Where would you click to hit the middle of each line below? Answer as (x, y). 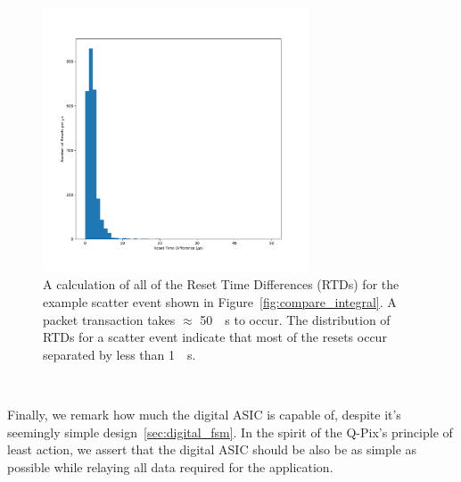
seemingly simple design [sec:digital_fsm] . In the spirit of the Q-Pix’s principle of (230, 432)
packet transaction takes (109, 319)
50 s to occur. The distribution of (295, 319)
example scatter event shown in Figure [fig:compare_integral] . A (220, 301)
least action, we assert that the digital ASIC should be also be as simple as (212, 449)
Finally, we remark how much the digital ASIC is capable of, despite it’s (204, 414)
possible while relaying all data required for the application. (170, 466)
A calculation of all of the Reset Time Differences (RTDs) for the (221, 284)
